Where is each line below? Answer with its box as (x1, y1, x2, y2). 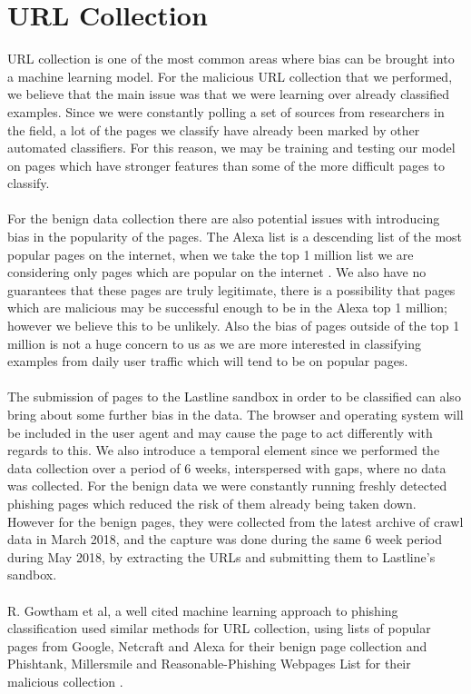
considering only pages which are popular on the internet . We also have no (7, 263, 427, 282)
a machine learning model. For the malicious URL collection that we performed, (7, 66, 453, 85)
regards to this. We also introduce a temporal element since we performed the (7, 441, 440, 460)
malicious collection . (7, 671, 123, 690)
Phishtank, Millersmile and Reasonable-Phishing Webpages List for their (7, 654, 411, 673)
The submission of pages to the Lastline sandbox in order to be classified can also (7, 387, 461, 406)
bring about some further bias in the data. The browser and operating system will (7, 405, 464, 423)
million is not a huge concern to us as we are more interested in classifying (7, 333, 421, 352)
